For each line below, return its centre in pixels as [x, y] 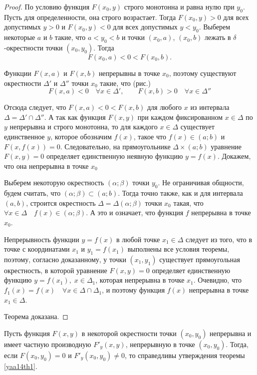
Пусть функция [27, 333]
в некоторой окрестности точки [129, 333]
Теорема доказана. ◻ [36, 316]
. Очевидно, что [217, 280]
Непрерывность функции [42, 239]
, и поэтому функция [133, 290]
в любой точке [138, 239]
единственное [24, 136]
